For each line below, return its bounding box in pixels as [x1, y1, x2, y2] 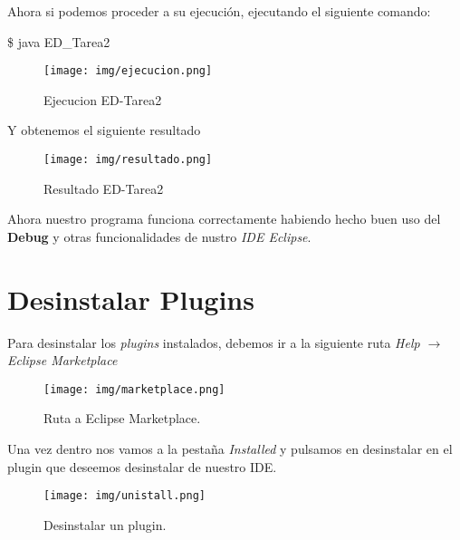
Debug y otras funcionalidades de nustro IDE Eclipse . [7, 227, 311, 246]
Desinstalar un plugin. [43, 515, 167, 534]
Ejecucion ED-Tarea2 [43, 90, 162, 109]
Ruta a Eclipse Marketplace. [43, 409, 201, 428]
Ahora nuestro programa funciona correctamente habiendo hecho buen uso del [7, 209, 441, 228]
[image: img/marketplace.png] [43, 382, 225, 396]
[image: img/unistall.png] [43, 489, 206, 503]
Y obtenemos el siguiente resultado [7, 121, 201, 140]
